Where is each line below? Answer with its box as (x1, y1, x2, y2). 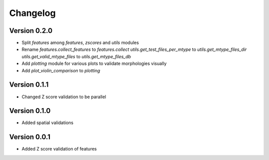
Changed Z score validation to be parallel (21, 94, 107, 100)
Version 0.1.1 (9, 80, 49, 89)
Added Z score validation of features (21, 146, 97, 152)
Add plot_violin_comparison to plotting (21, 67, 101, 73)
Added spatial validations (21, 120, 74, 126)
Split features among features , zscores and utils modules (21, 40, 139, 46)
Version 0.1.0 (9, 107, 51, 115)
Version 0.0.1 (9, 133, 51, 142)
